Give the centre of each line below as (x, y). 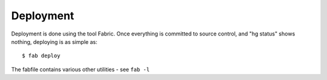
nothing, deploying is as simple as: (54, 42)
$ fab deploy (41, 56)
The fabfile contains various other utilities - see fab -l (81, 69)
